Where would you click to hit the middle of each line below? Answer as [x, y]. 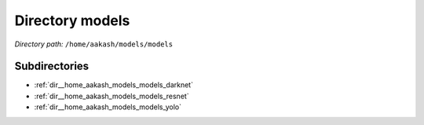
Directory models [72, 20]
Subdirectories [52, 66]
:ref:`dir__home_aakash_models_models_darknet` [114, 85]
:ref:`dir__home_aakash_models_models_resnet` [111, 96]
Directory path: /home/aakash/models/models [93, 44]
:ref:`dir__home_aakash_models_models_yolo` [108, 107]
